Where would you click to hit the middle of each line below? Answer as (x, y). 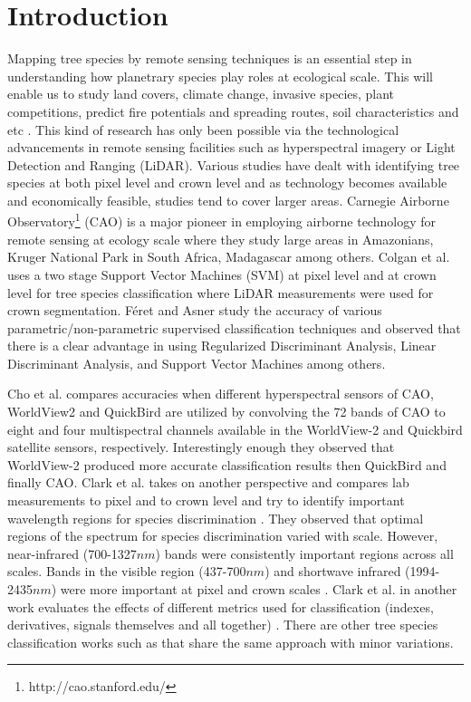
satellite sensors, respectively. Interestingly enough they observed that (201, 447)
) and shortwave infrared (333, 571)
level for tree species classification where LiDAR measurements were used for (221, 292)
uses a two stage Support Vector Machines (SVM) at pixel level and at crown (222, 274)
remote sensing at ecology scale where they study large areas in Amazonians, (221, 239)
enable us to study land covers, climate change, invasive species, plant (201, 94)
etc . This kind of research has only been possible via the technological (203, 129)
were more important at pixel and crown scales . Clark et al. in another (259, 589)
